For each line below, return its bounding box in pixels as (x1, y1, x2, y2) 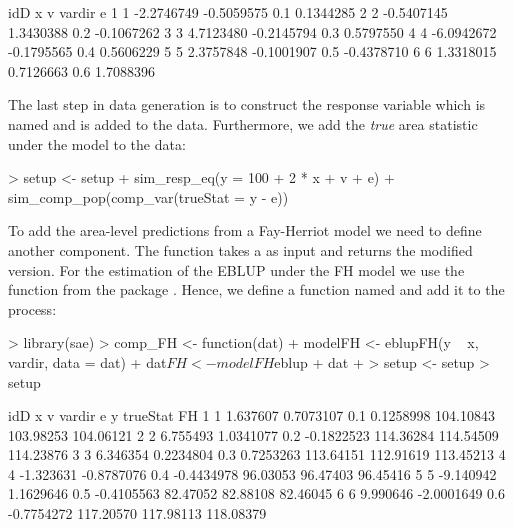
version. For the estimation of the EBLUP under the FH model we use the (8, 259, 465, 280)
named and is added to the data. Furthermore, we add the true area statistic (8, 113, 478, 134)
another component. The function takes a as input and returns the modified (8, 239, 473, 260)
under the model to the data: (8, 133, 186, 154)
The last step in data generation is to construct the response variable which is (8, 94, 486, 115)
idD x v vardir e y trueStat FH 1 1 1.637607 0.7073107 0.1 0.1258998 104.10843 (8, 405, 496, 426)
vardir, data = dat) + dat (8, 351, 167, 372)
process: (8, 298, 57, 319)
